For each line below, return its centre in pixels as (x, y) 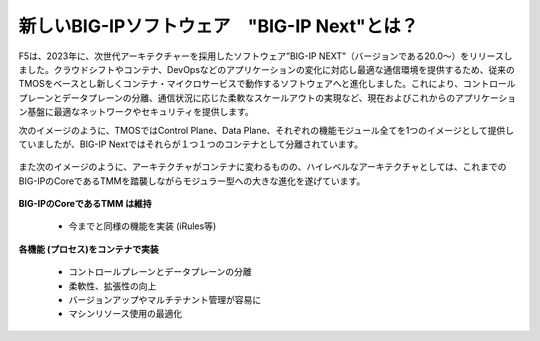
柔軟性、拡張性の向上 (112, 286)
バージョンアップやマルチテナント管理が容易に (165, 300)
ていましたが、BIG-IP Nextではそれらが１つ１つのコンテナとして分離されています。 (191, 144)
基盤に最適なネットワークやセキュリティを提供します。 (140, 112)
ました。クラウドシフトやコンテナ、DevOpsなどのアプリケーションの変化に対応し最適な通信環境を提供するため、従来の (266, 69)
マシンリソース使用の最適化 (125, 314)
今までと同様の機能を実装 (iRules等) (142, 226)
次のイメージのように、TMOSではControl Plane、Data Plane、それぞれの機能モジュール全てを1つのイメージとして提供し (266, 130)
